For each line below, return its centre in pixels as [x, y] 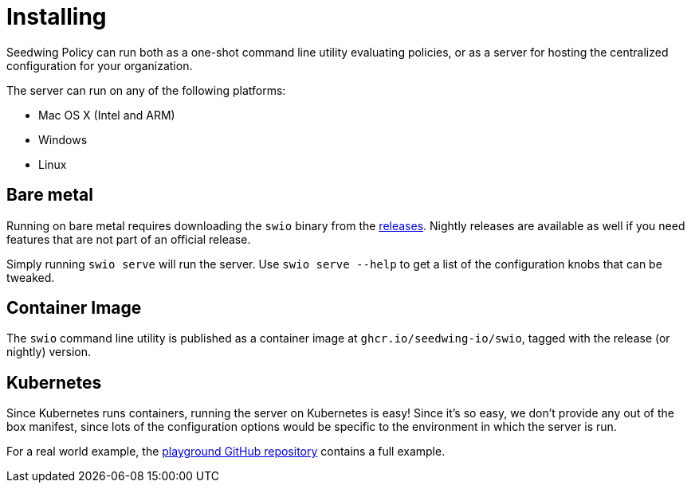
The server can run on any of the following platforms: [146, 90]
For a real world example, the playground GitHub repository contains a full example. [226, 452]
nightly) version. [49, 352]
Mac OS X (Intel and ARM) [107, 115]
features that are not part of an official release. [129, 239]
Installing [57, 17]
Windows [63, 139]
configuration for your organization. [100, 65]
